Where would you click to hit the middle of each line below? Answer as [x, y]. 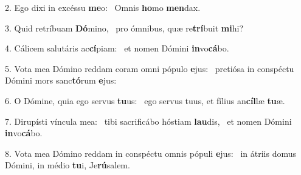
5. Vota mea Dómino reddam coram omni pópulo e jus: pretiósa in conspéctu [150, 68]
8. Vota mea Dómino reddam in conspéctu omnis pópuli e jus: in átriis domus [151, 153]
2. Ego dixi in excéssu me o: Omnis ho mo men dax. [103, 7]
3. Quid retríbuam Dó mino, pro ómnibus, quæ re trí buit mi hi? [124, 28]
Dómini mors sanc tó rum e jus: [61, 80]
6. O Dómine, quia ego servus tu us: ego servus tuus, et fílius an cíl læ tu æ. [145, 100]
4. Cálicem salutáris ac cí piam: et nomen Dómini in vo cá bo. [117, 48]
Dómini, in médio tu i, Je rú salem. [67, 165]
